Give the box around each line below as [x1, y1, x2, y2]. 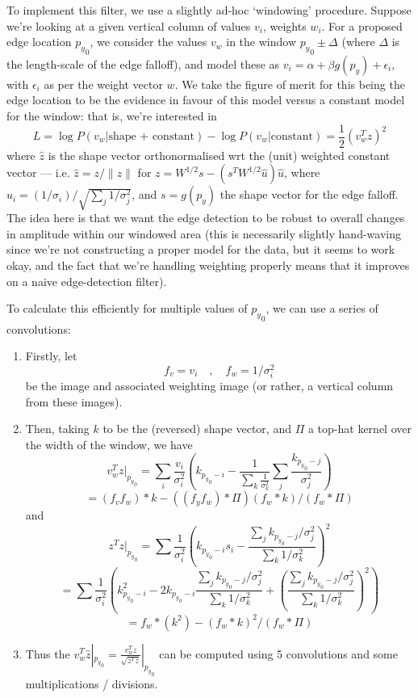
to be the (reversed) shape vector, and [102, 420, 291, 437]
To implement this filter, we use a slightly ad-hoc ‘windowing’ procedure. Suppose [6, 2, 412, 18]
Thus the [25, 645, 70, 662]
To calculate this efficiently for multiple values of [6, 300, 248, 317]
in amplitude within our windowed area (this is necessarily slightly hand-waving [6, 225, 401, 242]
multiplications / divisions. [25, 675, 158, 692]
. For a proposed [321, 17, 403, 34]
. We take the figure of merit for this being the [174, 75, 405, 92]
